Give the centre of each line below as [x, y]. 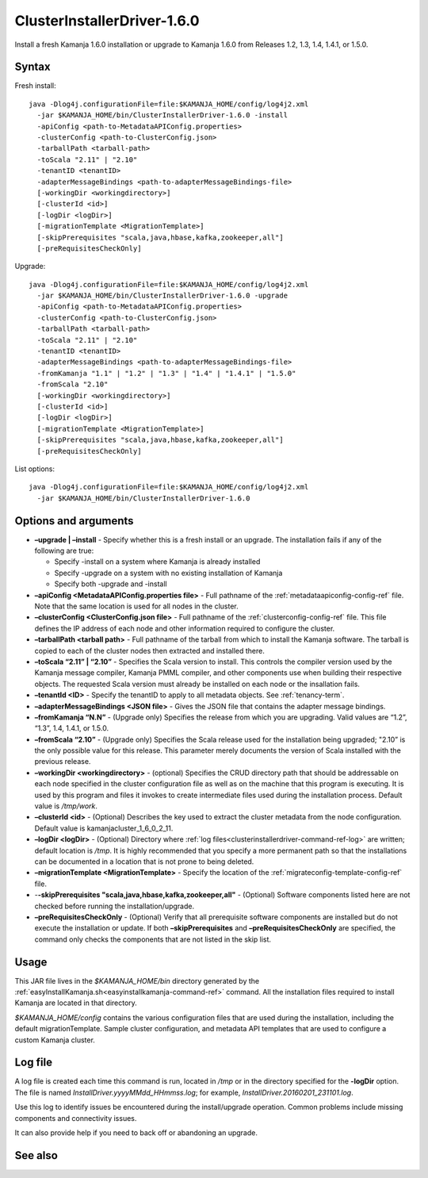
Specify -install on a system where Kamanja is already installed [157, 562]
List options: [35, 469]
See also [36, 1155]
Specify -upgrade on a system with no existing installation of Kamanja [168, 573]
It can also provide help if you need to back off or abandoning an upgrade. [136, 1133]
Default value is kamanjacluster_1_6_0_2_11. [104, 828]
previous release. [63, 762]
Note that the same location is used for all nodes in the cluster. [137, 606]
